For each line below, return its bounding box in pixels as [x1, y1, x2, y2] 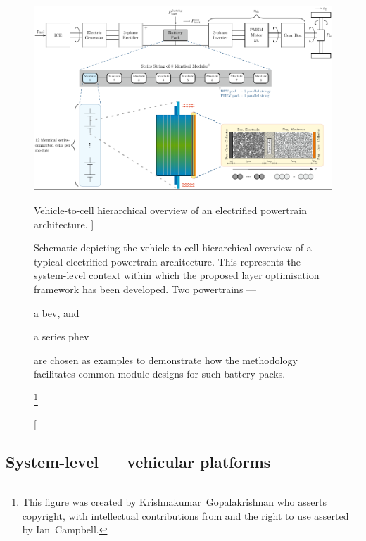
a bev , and [34, 305, 80, 320]
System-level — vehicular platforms [6, 451, 271, 473]
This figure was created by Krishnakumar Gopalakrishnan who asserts [22, 494, 327, 509]
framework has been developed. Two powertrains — [34, 281, 257, 296]
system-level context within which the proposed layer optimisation [34, 268, 320, 282]
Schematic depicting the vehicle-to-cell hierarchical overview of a [34, 240, 312, 255]
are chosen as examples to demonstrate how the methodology [34, 352, 298, 367]
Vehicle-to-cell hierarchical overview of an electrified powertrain [34, 202, 307, 217]
